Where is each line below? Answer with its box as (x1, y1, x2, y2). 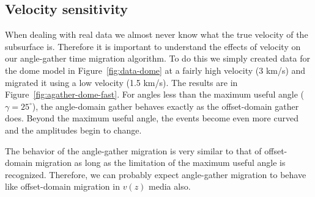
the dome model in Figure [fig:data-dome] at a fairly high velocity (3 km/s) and (5, 63, 306, 76)
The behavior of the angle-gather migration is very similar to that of (5, 144, 262, 157)
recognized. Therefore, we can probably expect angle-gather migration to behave (5, 168, 306, 181)
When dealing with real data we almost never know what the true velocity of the (5, 28, 308, 41)
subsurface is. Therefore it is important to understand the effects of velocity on (5, 40, 301, 52)
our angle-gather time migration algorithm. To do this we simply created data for (5, 52, 310, 65)
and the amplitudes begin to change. (5, 123, 142, 136)
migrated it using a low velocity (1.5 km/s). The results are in (5, 76, 238, 88)
